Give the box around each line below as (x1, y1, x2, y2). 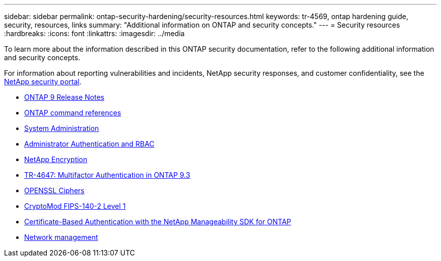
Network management (24, 233, 98, 241)
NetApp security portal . (4, 77, 82, 86)
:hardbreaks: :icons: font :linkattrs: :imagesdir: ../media (4, 29, 185, 38)
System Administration (24, 124, 99, 133)
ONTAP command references (24, 108, 121, 117)
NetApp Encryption (24, 155, 88, 164)
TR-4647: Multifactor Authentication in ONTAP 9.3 (24, 171, 190, 179)
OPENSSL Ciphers (24, 186, 85, 195)
